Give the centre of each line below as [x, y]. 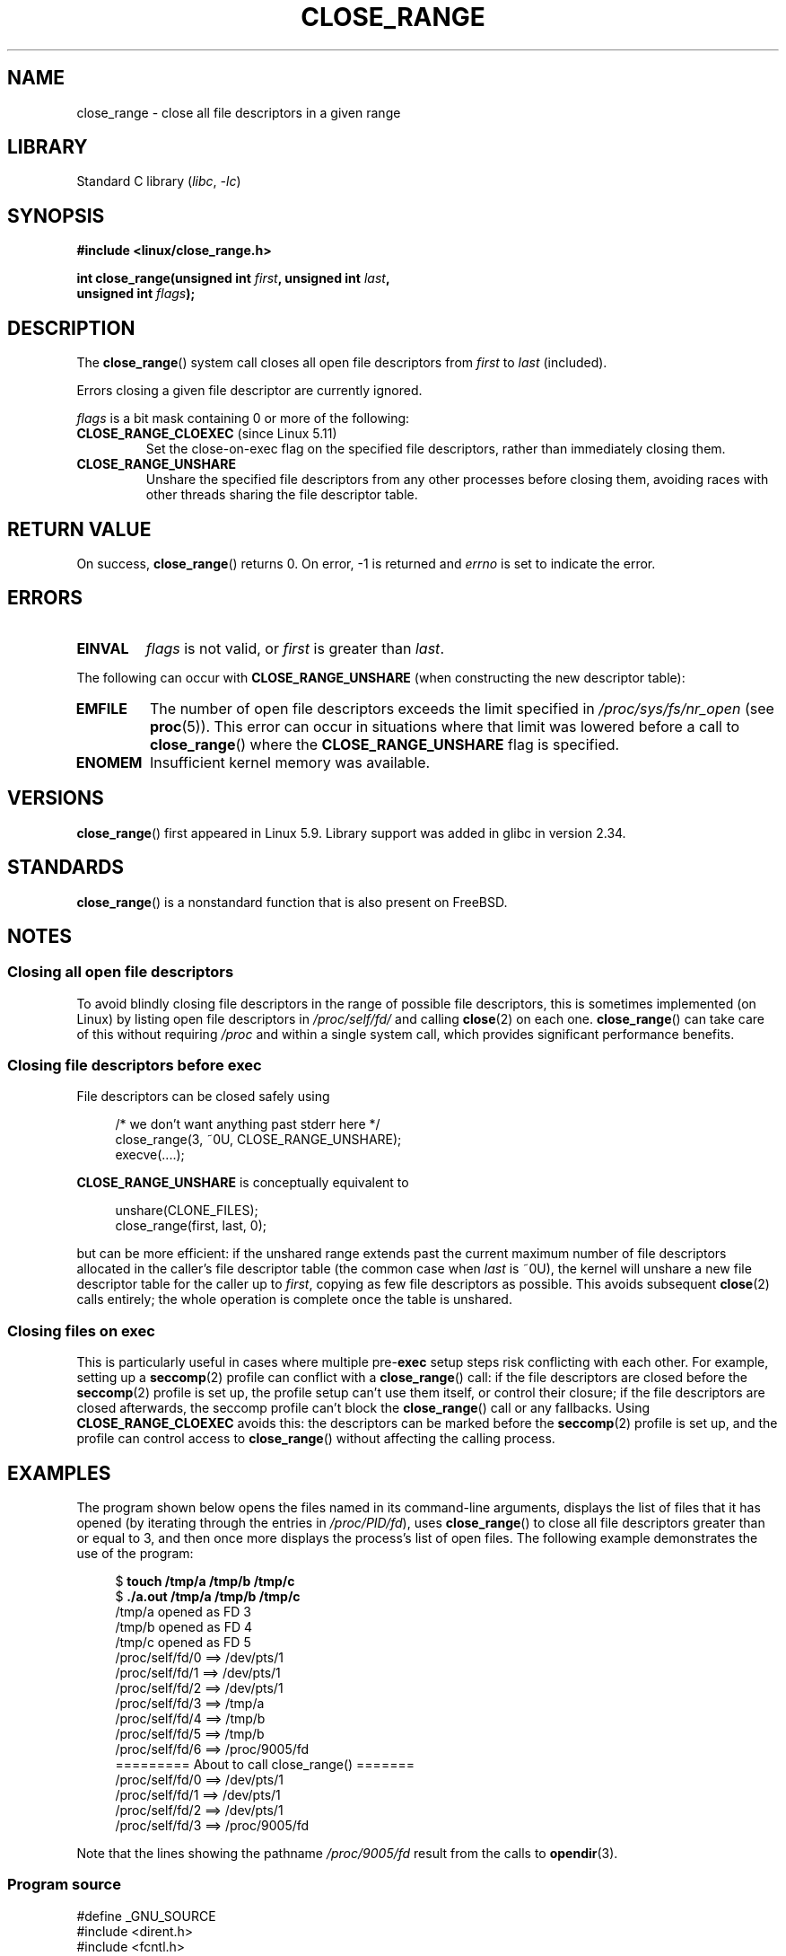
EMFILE [102, 708]
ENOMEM [109, 762]
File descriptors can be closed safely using [203, 1097]
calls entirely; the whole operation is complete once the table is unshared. [294, 1300]
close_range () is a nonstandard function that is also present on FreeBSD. [292, 902]
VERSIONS [56, 798]
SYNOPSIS [56, 216]
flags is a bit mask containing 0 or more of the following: [243, 419]
